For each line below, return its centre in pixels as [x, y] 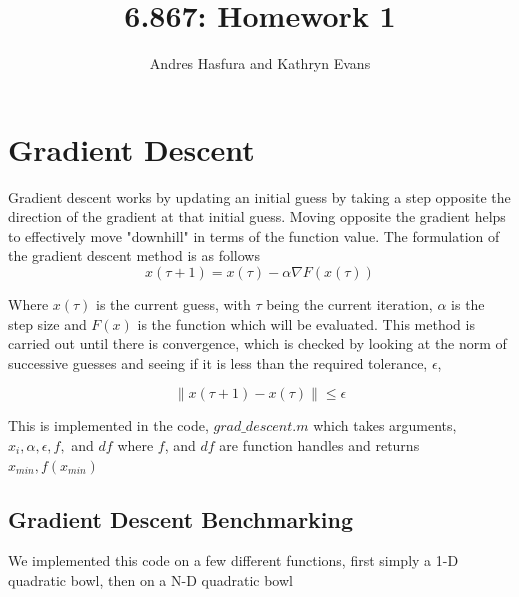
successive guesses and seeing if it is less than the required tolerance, [218, 362]
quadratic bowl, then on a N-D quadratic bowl [150, 579]
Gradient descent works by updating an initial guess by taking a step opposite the [259, 196]
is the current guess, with [173, 304]
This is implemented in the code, [108, 425]
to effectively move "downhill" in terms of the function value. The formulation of [254, 235]
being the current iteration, [349, 304]
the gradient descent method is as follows [134, 255]
